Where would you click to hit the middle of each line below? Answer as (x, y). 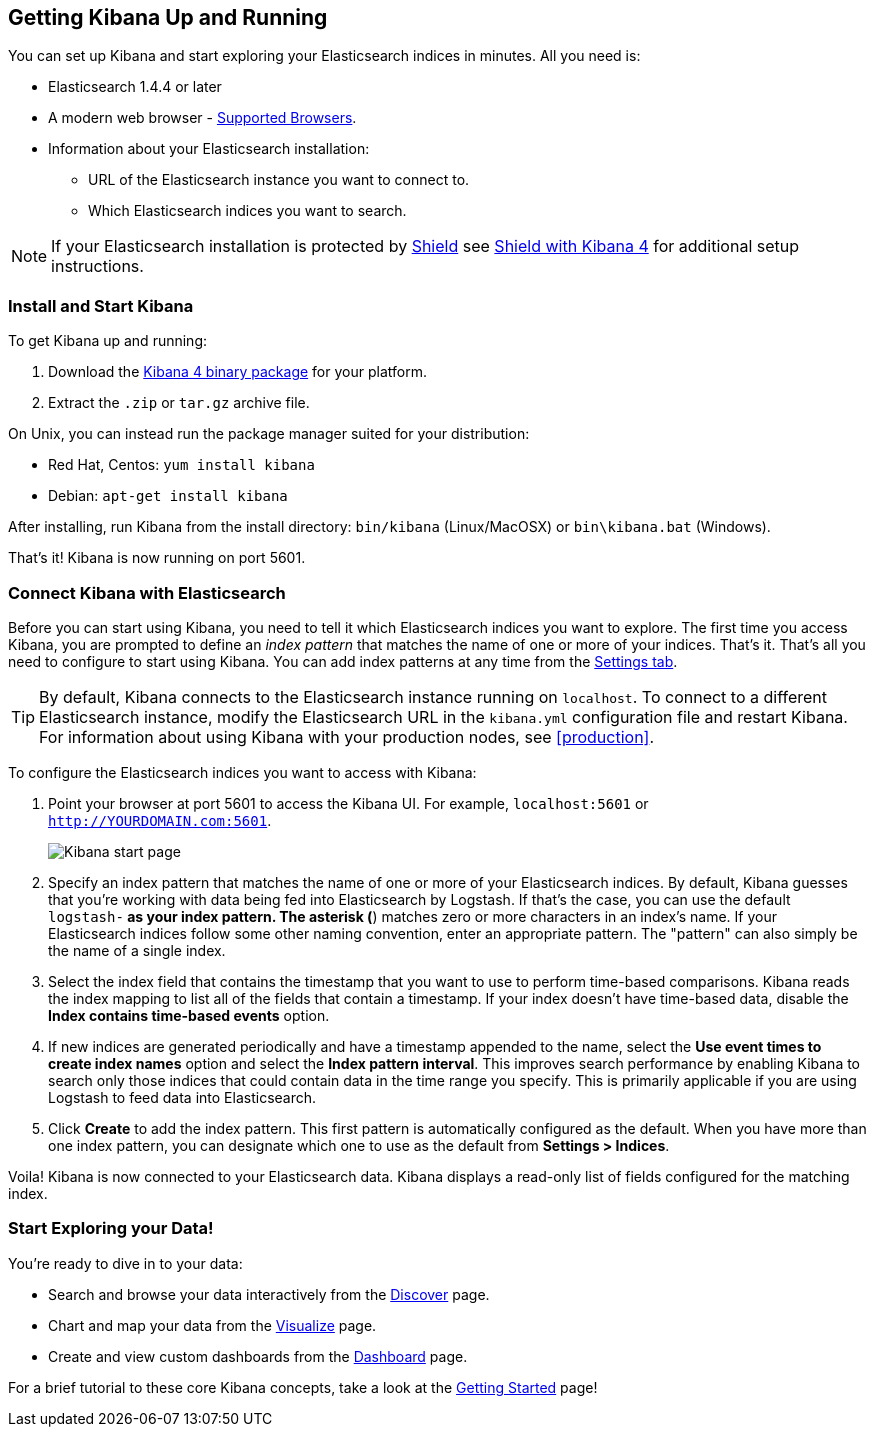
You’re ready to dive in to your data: (125, 1263)
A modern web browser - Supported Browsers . (202, 118)
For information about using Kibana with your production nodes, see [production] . (347, 736)
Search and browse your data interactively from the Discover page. (269, 1294)
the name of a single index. (137, 950)
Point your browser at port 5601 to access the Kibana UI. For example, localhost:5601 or (348, 803)
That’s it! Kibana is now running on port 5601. (157, 558)
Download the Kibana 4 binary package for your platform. (237, 372)
